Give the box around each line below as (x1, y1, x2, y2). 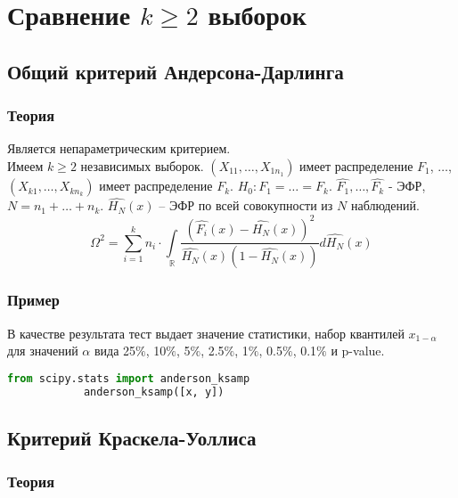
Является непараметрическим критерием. (7, 139, 231, 158)
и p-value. (331, 341, 385, 360)
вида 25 (94, 341, 136, 360)
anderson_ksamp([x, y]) (83, 385, 225, 398)
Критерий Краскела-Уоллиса (7, 423, 257, 451)
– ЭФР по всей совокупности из (159, 196, 333, 215)
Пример (7, 289, 60, 311)
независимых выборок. (80, 156, 204, 175)
